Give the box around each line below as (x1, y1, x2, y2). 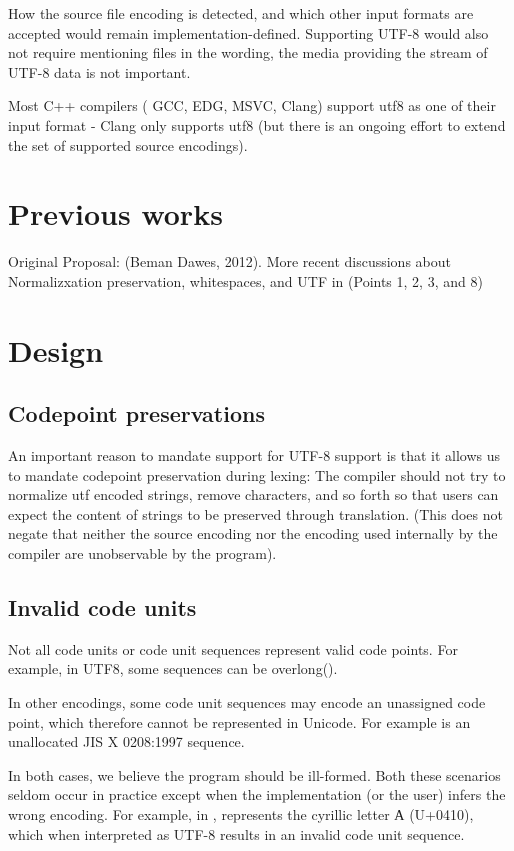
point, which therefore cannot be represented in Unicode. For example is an (8, 711, 471, 732)
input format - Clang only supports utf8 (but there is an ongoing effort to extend (8, 114, 506, 135)
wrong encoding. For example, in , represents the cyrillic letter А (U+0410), (8, 803, 474, 824)
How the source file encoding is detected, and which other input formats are (8, 3, 474, 23)
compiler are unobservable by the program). (8, 543, 277, 564)
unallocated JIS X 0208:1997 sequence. (8, 731, 245, 752)
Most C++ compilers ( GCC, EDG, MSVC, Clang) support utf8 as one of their (8, 95, 496, 116)
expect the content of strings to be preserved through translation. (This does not (8, 503, 503, 524)
